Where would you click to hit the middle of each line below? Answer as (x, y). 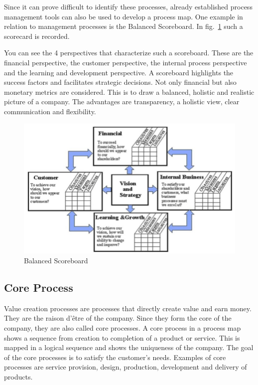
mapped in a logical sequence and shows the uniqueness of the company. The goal (129, 347)
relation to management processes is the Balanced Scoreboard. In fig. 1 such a (124, 26)
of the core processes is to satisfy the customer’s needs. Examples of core (115, 357)
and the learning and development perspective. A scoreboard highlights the (119, 72)
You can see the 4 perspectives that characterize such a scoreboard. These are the (129, 53)
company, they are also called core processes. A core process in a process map (123, 327)
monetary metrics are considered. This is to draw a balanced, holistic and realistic (129, 92)
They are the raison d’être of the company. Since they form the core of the (118, 318)
